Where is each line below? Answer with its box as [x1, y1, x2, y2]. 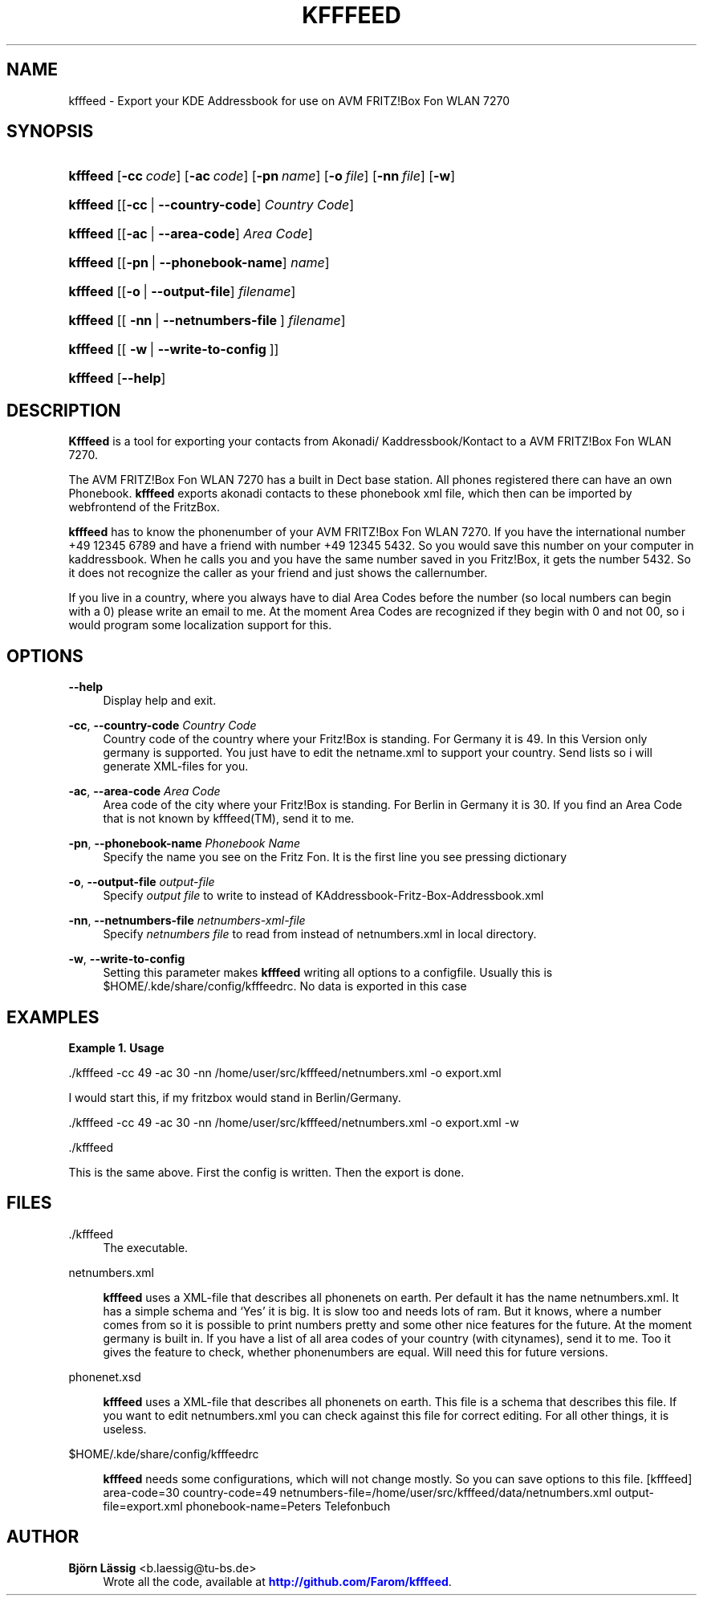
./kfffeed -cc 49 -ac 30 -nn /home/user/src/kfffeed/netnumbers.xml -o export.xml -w [68, 1115, 519, 1129]
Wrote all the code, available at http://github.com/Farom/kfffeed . [103, 1574, 452, 1588]
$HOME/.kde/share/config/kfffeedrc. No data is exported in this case [103, 979, 467, 994]
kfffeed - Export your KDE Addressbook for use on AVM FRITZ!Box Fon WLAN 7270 [68, 93, 510, 108]
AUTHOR [6, 1527, 79, 1547]
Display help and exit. [103, 693, 217, 708]
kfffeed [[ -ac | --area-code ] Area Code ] [68, 226, 313, 242]
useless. [103, 1421, 147, 1436]
